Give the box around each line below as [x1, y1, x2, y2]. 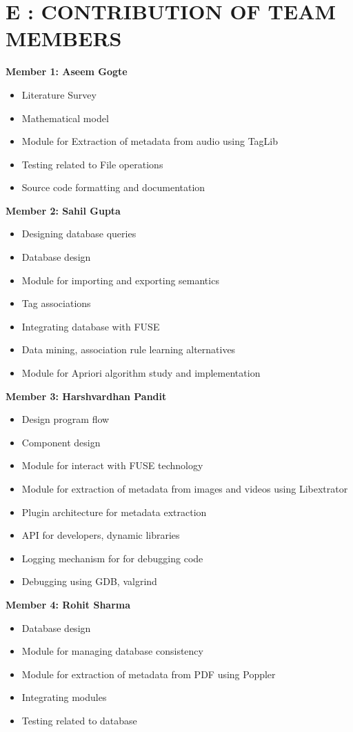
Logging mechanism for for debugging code [21, 551, 203, 565]
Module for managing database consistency [21, 644, 203, 658]
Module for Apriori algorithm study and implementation [21, 366, 261, 380]
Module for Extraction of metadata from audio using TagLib [21, 134, 279, 148]
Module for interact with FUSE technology [21, 458, 203, 473]
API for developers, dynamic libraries [21, 528, 180, 542]
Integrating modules [21, 690, 107, 704]
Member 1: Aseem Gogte [6, 64, 128, 79]
